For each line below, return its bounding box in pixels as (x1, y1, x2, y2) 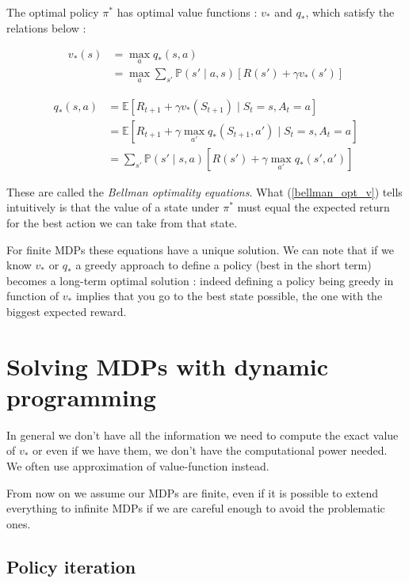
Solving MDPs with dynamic (6, 349, 329, 382)
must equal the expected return (237, 199, 390, 215)
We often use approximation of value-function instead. (6, 458, 269, 474)
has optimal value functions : (117, 4, 258, 20)
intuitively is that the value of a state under (6, 199, 220, 215)
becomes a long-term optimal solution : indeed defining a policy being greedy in (6, 272, 394, 288)
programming (6, 380, 156, 413)
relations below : (6, 19, 86, 36)
